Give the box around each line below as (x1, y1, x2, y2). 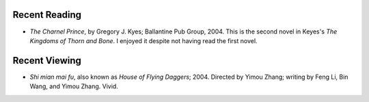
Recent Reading (12, 9, 82, 21)
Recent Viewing (12, 55, 82, 66)
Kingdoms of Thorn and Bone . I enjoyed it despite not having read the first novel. (29, 36, 258, 44)
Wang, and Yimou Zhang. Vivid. (29, 82, 119, 90)
